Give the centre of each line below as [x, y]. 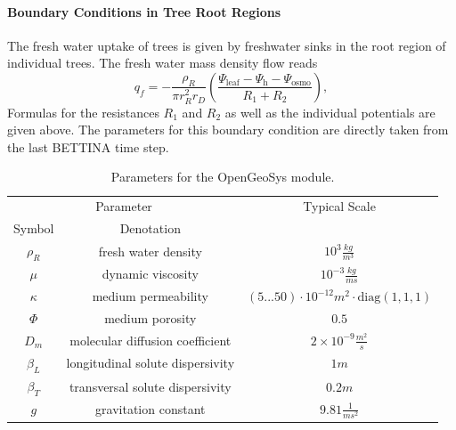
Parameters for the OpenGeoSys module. [223, 177]
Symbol [34, 228]
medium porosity [151, 317]
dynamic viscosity [150, 274]
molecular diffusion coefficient [151, 340]
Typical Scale [339, 206]
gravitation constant [151, 409]
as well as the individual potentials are [330, 112]
